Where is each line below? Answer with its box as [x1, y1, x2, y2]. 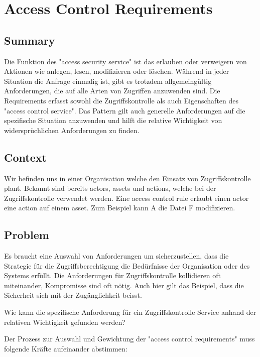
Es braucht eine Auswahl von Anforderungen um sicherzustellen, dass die [4, 251, 229, 261]
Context [4, 149, 47, 165]
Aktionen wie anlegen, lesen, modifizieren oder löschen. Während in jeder [4, 66, 229, 76]
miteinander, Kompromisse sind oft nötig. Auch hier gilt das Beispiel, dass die [4, 280, 244, 290]
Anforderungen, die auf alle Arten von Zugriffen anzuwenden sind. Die [4, 85, 220, 96]
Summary [4, 32, 55, 48]
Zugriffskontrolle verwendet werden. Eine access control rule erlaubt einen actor [4, 192, 249, 203]
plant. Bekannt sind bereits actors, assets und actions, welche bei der [4, 183, 216, 193]
